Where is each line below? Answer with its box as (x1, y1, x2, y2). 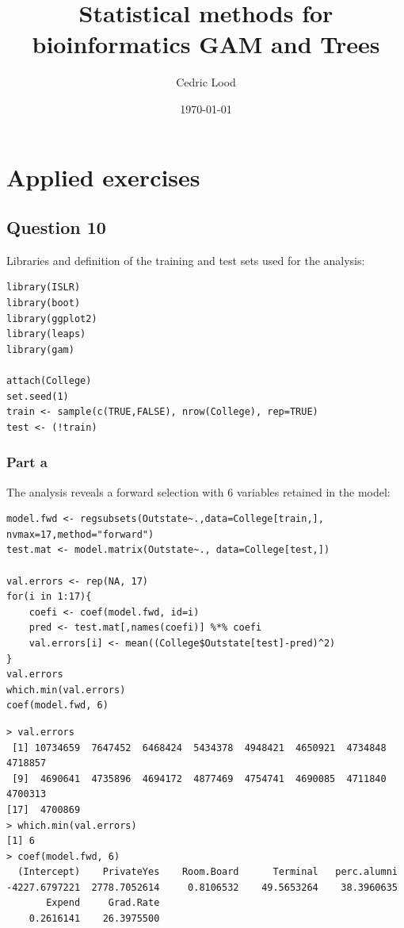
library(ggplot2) (6, 313, 97, 324)
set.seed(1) (6, 390, 69, 402)
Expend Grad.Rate (46, 897, 160, 909)
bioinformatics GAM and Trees (32, 28, 380, 60)
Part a (6, 452, 48, 472)
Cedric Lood (176, 74, 236, 90)
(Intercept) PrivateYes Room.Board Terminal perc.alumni (17, 866, 398, 878)
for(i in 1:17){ (6, 591, 92, 603)
